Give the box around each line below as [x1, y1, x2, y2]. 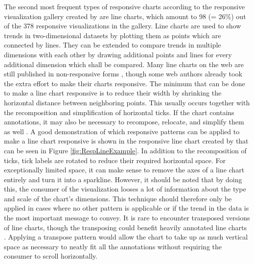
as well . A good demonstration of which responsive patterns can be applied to [4, 126, 240, 136]
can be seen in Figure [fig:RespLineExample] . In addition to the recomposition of [4, 145, 247, 155]
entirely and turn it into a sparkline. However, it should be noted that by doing [4, 174, 242, 184]
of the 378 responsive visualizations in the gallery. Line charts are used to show [4, 21, 241, 31]
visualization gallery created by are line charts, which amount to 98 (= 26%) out [4, 11, 246, 21]
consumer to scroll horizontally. [4, 251, 98, 261]
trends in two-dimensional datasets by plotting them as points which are [4, 30, 221, 40]
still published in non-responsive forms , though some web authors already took [4, 69, 242, 79]
